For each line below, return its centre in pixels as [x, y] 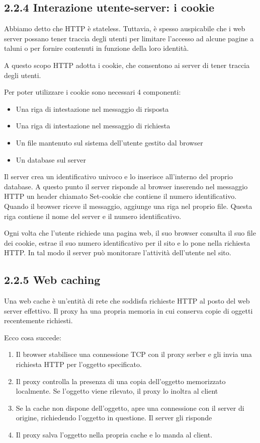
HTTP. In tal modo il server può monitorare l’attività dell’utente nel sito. [118, 252]
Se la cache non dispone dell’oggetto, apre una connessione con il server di [130, 408]
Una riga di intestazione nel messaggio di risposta [92, 108]
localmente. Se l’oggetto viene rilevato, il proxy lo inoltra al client [117, 391]
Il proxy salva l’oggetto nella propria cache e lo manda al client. [114, 435]
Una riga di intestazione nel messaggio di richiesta [93, 126]
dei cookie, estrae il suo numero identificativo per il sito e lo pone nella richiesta [127, 242]
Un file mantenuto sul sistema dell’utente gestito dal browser [109, 142]
